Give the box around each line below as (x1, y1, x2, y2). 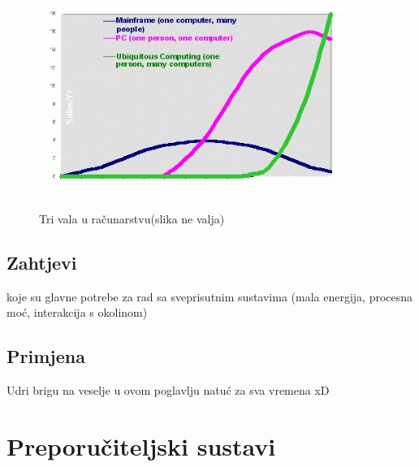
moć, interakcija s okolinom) (6, 304, 148, 321)
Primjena (6, 344, 85, 369)
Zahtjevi (6, 250, 77, 275)
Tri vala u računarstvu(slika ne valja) (39, 210, 225, 227)
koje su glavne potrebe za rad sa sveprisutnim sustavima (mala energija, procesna (6, 288, 413, 305)
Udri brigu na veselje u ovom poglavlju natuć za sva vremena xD (6, 382, 330, 399)
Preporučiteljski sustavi (6, 430, 276, 463)
